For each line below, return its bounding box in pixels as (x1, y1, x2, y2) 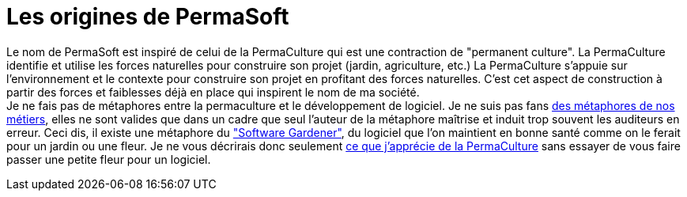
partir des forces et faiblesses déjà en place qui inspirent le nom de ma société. (6, 85, 420, 99)
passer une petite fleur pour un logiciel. (6, 152, 211, 166)
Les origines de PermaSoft (6, 3, 289, 30)
